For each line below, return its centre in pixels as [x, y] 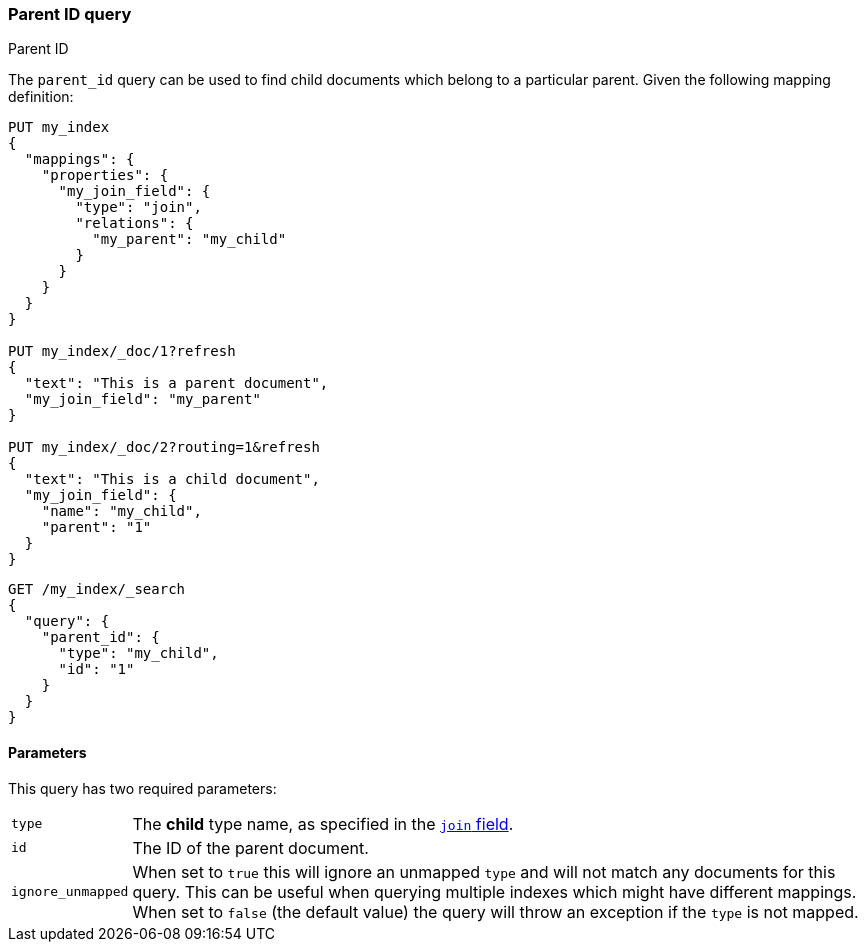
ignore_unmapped [70, 892]
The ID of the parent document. [250, 847]
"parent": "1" [96, 527]
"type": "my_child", [138, 653]
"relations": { [134, 223]
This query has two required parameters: [142, 788]
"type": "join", [138, 207]
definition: [41, 97]
